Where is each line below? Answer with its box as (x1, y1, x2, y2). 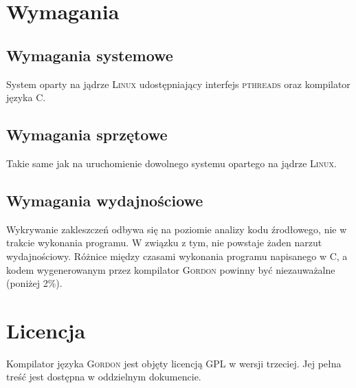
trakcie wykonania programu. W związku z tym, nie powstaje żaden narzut (6, 235, 322, 250)
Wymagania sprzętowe (6, 124, 168, 145)
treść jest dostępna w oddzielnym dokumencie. (6, 369, 201, 384)
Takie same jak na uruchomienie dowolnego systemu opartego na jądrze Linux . (6, 155, 337, 170)
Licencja (6, 316, 86, 344)
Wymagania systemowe (6, 44, 173, 65)
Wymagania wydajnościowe (6, 189, 203, 211)
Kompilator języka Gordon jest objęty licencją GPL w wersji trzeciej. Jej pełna (6, 356, 342, 370)
